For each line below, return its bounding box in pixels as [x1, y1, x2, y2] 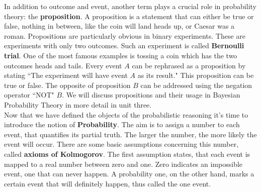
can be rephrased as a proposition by [132, 60, 246, 70]
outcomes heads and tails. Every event [4, 60, 122, 70]
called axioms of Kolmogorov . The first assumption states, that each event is [4, 148, 250, 159]
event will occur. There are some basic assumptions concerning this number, [4, 139, 239, 149]
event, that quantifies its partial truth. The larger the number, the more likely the [4, 129, 257, 139]
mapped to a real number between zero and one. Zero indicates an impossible [4, 158, 243, 169]
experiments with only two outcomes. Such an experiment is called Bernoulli [4, 40, 244, 51]
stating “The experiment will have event [4, 70, 128, 80]
